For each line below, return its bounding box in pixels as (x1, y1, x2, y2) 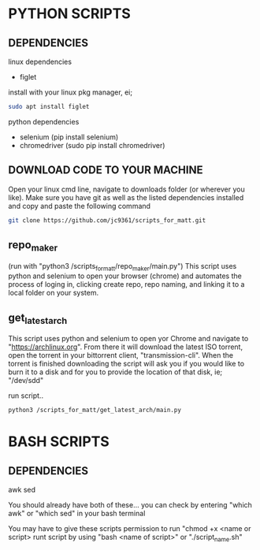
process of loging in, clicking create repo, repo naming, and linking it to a (8, 280, 245, 289)
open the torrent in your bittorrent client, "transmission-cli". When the (8, 351, 234, 360)
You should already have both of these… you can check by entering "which (8, 500, 252, 510)
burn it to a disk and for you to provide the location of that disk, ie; (8, 367, 223, 377)
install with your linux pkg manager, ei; (8, 87, 132, 97)
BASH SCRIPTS (8, 433, 110, 451)
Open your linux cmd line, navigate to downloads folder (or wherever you (8, 184, 246, 194)
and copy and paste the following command (8, 201, 151, 210)
